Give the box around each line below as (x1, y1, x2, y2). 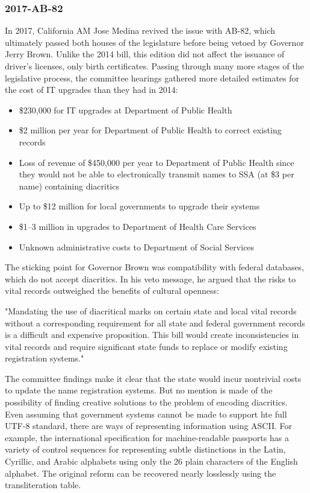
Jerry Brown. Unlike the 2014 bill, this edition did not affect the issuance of (5, 48, 285, 60)
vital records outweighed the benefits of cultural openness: (5, 284, 219, 297)
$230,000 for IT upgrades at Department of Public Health (19, 103, 232, 116)
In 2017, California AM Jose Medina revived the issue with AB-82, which (5, 24, 276, 37)
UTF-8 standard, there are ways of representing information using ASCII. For (5, 419, 292, 432)
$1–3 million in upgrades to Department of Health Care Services (19, 220, 256, 232)
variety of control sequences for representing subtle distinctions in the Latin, (5, 443, 286, 456)
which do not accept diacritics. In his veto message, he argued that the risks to (5, 272, 296, 285)
